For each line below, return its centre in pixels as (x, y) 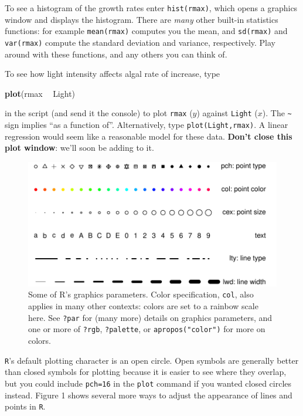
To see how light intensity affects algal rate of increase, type (113, 74)
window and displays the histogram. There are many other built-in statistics (142, 19)
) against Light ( (227, 113)
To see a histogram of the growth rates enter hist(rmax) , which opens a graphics (151, 8)
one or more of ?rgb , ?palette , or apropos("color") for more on (147, 329)
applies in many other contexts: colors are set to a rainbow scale (143, 306)
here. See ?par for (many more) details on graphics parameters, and (150, 317)
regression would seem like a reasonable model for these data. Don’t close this (149, 136)
